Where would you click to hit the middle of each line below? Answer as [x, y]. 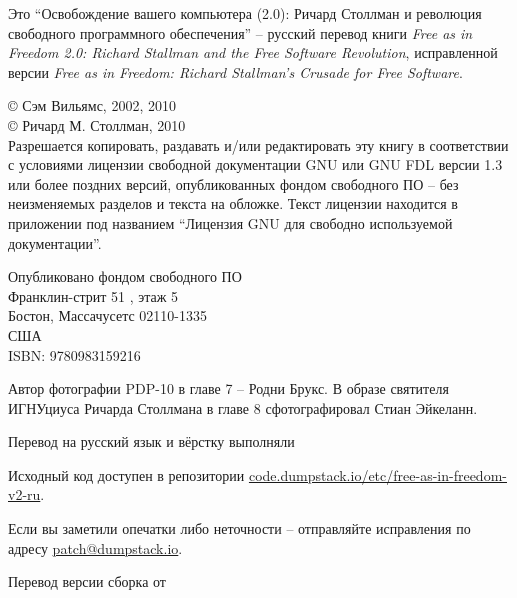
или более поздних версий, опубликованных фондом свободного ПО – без [233, 183]
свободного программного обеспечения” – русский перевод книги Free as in [240, 32]
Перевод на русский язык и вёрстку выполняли [151, 441]
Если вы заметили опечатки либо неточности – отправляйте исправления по [239, 528]
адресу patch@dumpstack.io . [95, 547]
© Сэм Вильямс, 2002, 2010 [92, 105]
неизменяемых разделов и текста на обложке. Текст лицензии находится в [233, 203]
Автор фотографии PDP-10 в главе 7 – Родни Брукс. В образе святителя [228, 388]
